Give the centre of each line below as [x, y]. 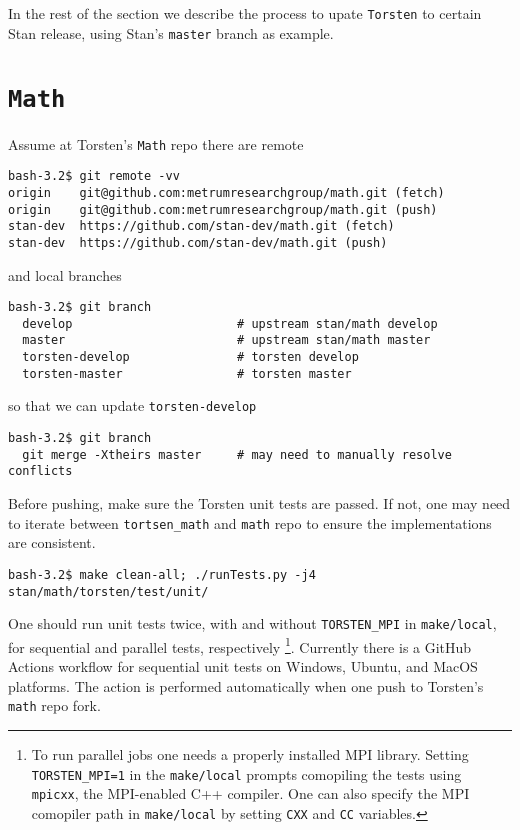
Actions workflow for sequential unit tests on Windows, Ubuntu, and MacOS [243, 666]
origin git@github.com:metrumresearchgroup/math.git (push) [223, 209]
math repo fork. [54, 705]
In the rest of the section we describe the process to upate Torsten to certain [245, 13]
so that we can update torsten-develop [132, 405]
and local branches [65, 274]
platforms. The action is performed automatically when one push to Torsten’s [246, 685]
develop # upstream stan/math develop [230, 323]
